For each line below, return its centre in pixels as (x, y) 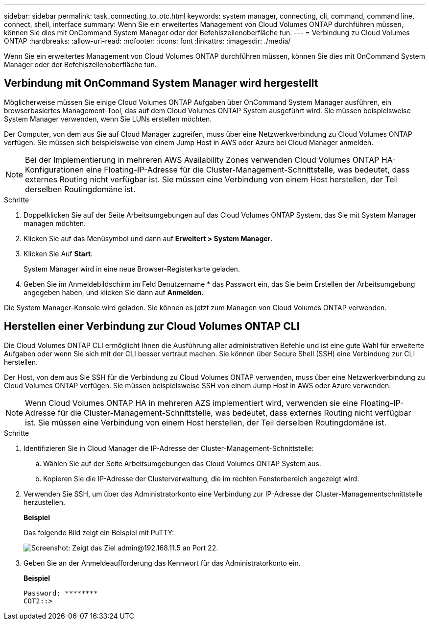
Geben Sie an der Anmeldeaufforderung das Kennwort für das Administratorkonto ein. (162, 563)
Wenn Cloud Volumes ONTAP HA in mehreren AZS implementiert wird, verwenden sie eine (191, 403)
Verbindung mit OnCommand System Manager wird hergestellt (161, 83)
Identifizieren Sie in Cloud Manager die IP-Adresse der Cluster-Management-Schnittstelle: (169, 448)
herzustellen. (44, 502)
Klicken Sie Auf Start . (58, 253)
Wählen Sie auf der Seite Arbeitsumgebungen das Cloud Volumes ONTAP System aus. (182, 463)
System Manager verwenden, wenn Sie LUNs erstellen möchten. (108, 119)
